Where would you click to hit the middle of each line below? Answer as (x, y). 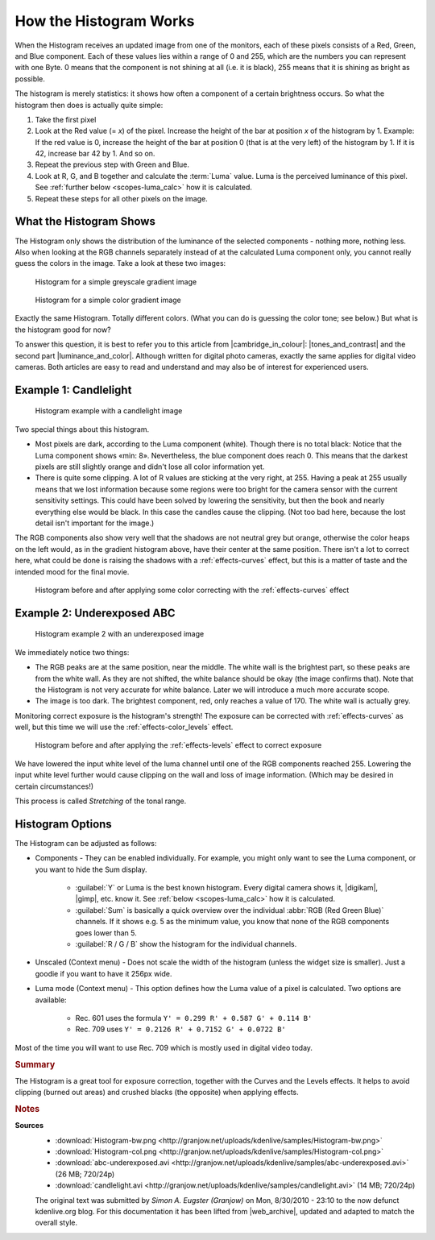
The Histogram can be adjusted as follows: (86, 843)
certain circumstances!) (54, 786)
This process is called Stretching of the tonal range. (101, 801)
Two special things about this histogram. (82, 429)
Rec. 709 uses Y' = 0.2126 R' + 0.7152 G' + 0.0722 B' (180, 1029)
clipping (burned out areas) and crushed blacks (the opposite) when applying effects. (157, 1093)
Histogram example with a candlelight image (109, 411)
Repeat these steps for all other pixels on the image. (122, 198)
